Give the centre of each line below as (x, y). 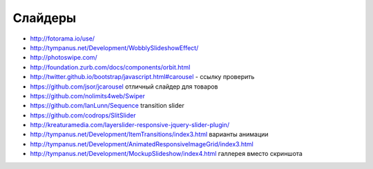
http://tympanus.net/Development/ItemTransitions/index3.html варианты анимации (149, 135)
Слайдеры (45, 18)
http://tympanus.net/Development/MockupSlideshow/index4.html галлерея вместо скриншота (166, 154)
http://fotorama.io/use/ (63, 38)
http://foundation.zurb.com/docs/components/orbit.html (110, 67)
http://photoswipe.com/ (64, 58)
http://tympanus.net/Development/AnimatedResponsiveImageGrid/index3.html (142, 144)
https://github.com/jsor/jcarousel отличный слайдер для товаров (124, 87)
